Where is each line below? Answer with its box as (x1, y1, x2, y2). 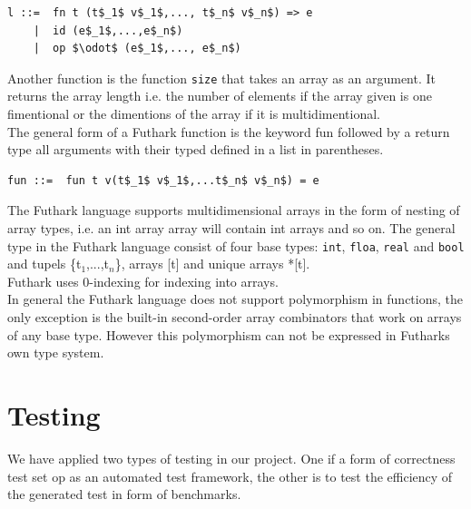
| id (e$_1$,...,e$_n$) (33, 24, 183, 37)
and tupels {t (7, 254, 82, 273)
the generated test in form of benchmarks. (7, 485, 241, 504)
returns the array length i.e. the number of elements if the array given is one (7, 86, 432, 105)
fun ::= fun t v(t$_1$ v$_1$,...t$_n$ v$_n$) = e (7, 173, 319, 187)
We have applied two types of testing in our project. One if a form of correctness (7, 448, 456, 467)
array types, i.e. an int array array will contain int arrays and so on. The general (7, 219, 456, 237)
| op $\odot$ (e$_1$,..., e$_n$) (33, 42, 241, 55)
